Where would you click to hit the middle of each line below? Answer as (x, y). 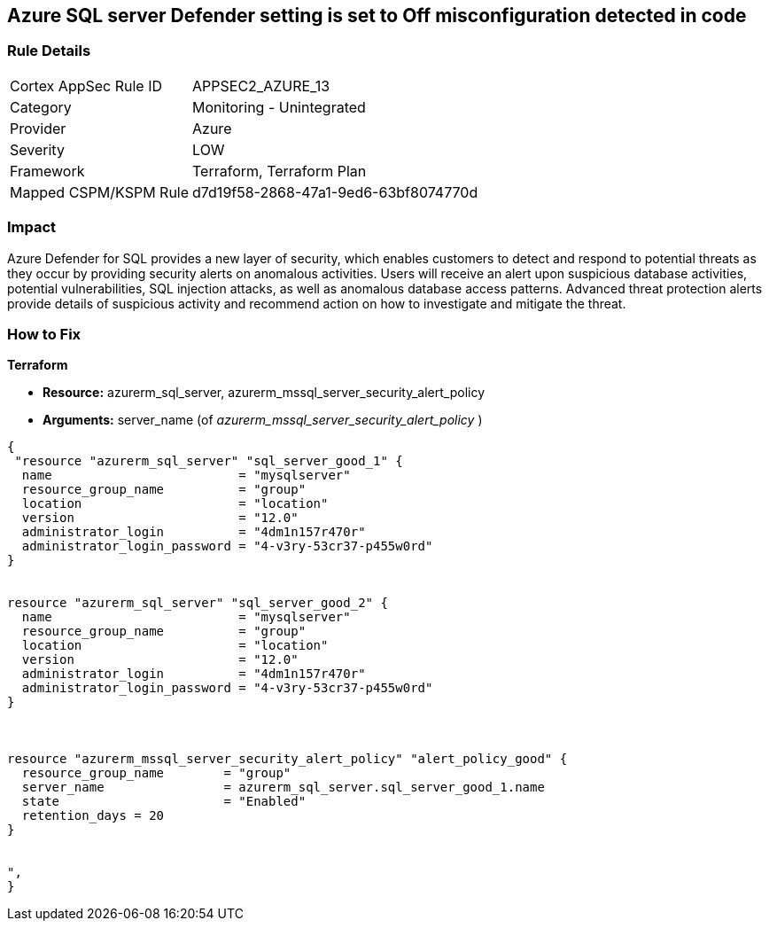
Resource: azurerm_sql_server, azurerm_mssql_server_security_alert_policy (264, 393)
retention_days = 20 (93, 816)
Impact (32, 227)
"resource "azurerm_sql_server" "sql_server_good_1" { (209, 461)
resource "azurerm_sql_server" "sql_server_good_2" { (198, 603)
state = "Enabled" (164, 802)
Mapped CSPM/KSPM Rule (100, 192)
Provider (38, 128)
